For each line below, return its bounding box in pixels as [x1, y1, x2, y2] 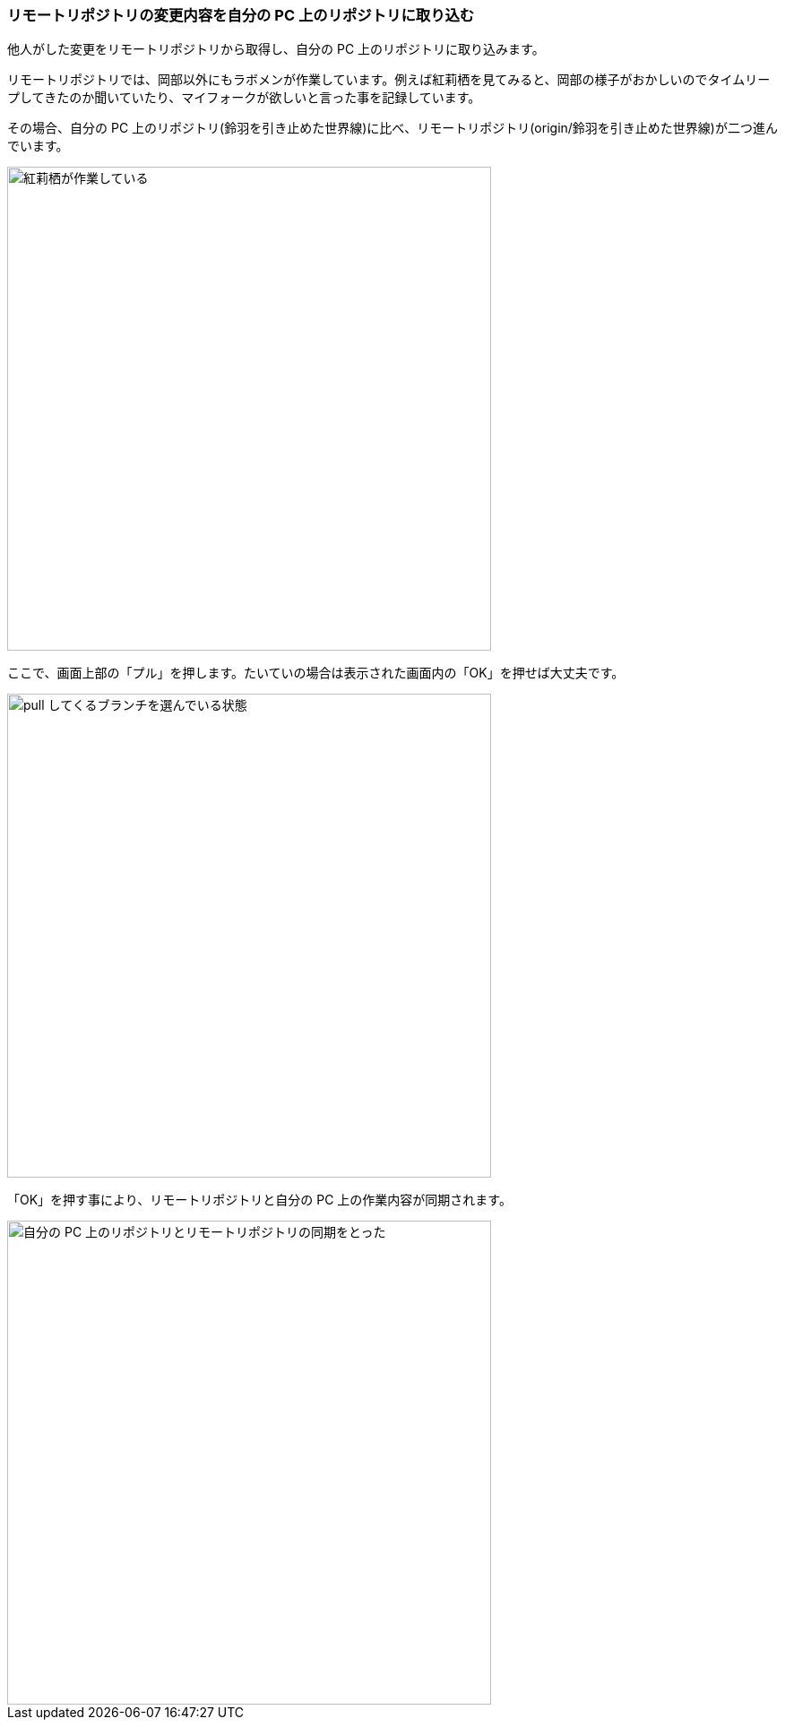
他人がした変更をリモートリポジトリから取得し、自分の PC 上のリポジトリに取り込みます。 [7, 41, 545, 57]
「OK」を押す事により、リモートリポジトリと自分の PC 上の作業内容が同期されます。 [7, 1192, 512, 1208]
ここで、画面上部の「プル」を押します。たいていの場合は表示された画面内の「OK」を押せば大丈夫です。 [7, 665, 625, 681]
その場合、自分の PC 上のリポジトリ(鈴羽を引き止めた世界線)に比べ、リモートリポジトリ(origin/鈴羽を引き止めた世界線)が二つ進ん [7, 120, 778, 136]
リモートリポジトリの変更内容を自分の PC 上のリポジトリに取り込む [7, 6, 475, 24]
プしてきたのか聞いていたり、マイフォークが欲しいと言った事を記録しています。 [7, 90, 481, 106]
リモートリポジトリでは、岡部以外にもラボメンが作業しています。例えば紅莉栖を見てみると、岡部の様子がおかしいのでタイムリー [7, 72, 771, 88]
